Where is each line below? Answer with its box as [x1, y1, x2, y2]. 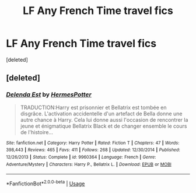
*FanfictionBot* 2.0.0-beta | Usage [6, 179, 85, 187]
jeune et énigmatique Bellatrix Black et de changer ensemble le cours [20, 122, 187, 129]
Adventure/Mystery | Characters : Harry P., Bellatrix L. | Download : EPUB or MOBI [6, 162, 172, 167]
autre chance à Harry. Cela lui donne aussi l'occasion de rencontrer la [20, 116, 188, 123]
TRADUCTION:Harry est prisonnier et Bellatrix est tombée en [20, 104, 167, 111]
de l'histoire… [20, 128, 54, 135]
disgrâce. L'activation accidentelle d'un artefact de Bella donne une [20, 110, 183, 117]
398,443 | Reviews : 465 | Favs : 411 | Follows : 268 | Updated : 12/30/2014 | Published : [6, 147, 180, 153]
